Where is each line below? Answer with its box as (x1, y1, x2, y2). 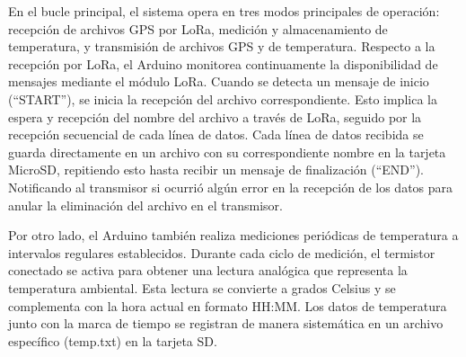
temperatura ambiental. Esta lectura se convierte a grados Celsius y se (8, 278, 396, 297)
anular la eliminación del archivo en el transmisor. (8, 195, 283, 214)
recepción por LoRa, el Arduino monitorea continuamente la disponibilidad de (8, 54, 438, 73)
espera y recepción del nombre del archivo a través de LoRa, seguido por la (8, 107, 422, 126)
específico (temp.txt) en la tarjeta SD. (8, 331, 217, 350)
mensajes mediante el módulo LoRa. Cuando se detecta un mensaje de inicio (8, 72, 429, 91)
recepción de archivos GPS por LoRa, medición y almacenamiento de (8, 19, 388, 38)
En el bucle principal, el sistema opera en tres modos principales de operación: (8, 2, 440, 20)
